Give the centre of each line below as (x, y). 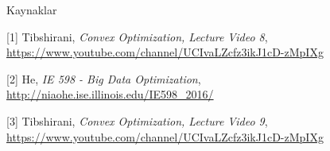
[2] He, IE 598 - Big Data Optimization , (104, 78)
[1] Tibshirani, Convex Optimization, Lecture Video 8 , (137, 36)
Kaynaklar (32, 10)
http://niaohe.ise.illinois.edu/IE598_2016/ (110, 94)
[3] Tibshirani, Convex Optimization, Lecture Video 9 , (137, 120)
